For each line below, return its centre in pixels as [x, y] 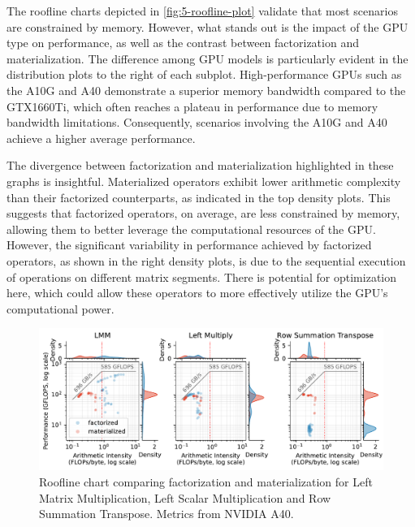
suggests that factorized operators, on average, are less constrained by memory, [203, 213]
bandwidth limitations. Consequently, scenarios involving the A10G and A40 [197, 122]
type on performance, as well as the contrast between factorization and [183, 43]
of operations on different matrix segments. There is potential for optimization [202, 276]
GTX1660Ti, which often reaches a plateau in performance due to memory [192, 106]
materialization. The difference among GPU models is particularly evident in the [207, 58]
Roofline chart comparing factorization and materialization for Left [206, 482]
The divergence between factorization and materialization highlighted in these [200, 165]
